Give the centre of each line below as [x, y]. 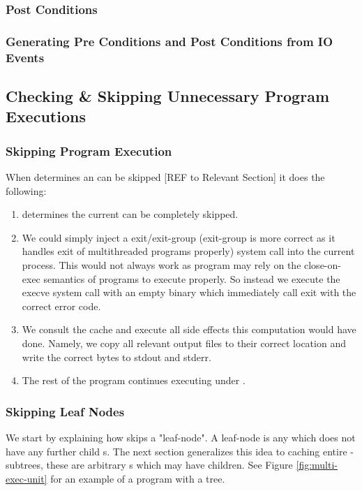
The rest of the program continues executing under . [134, 380]
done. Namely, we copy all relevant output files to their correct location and [184, 343]
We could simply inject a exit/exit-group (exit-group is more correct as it [179, 237]
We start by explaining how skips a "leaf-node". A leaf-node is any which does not [181, 437]
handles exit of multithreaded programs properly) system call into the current [188, 251]
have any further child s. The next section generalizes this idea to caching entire [176, 451]
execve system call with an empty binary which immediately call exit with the [189, 292]
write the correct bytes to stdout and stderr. [116, 357]
